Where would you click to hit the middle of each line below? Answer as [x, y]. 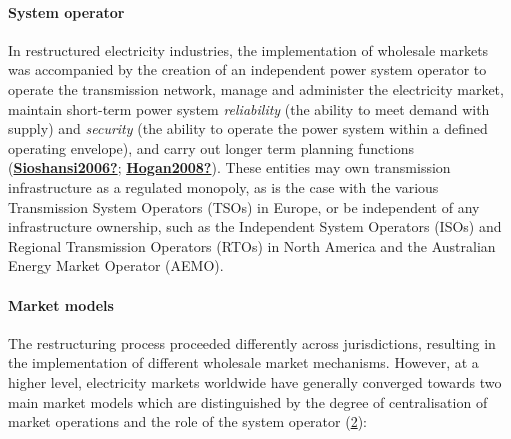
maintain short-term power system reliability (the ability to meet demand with [249, 108]
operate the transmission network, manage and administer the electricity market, [256, 88]
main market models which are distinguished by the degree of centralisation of [248, 401]
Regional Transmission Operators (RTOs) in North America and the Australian [252, 245]
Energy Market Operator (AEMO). [116, 265]
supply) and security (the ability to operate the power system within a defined [248, 128]
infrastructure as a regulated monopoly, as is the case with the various [223, 186]
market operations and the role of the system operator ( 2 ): [187, 421]
